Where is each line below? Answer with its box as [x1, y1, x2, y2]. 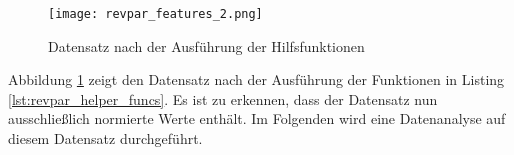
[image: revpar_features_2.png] [48, 7, 263, 21]
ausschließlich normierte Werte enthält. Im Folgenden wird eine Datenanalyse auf [8, 108, 506, 129]
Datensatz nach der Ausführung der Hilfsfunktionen [48, 35, 365, 56]
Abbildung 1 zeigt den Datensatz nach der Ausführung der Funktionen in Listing [8, 69, 505, 90]
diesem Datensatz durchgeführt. [8, 128, 203, 149]
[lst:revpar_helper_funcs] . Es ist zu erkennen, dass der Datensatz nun [8, 88, 438, 109]
